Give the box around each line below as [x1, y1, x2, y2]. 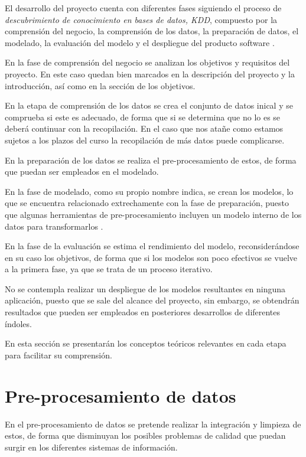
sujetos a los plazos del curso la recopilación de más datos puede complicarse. [5, 133, 285, 146]
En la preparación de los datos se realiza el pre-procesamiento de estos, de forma [5, 154, 297, 166]
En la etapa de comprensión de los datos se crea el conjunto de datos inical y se [5, 99, 293, 112]
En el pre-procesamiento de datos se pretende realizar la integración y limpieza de [5, 417, 301, 430]
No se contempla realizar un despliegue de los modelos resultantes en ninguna [5, 282, 285, 295]
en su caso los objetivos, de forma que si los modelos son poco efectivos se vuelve [5, 251, 297, 263]
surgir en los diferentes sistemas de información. [5, 440, 178, 453]
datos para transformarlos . [5, 220, 103, 232]
